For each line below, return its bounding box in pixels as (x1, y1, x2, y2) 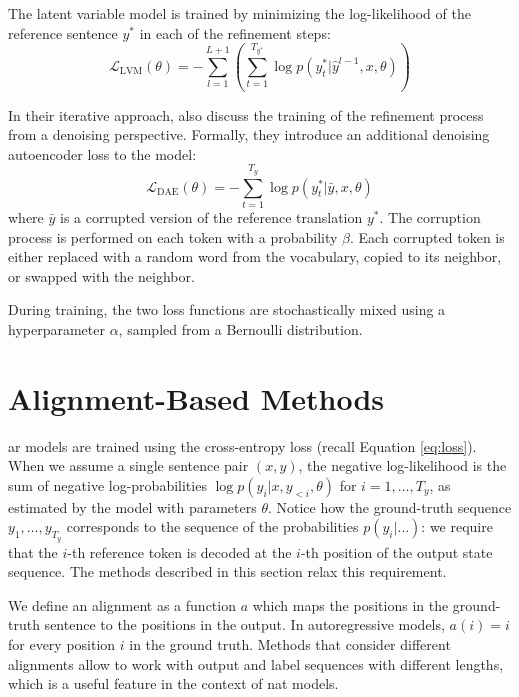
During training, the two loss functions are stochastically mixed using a (8, 299, 446, 320)
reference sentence (8, 22, 118, 43)
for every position (8, 633, 116, 654)
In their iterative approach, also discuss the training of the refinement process (8, 104, 484, 125)
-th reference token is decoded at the (67, 541, 292, 562)
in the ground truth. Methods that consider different (129, 633, 451, 654)
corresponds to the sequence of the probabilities (66, 516, 359, 537)
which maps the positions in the (252, 594, 449, 615)
